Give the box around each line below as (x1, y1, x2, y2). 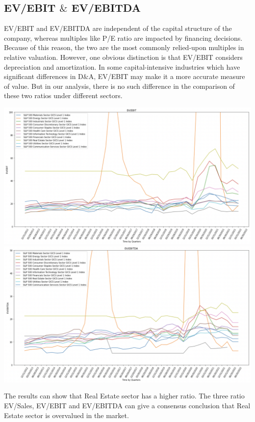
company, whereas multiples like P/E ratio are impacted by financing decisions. (4, 32, 243, 43)
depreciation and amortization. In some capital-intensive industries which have (4, 61, 240, 72)
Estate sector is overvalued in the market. (4, 410, 129, 420)
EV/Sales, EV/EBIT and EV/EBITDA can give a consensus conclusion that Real (4, 400, 251, 410)
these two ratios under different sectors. (4, 90, 123, 101)
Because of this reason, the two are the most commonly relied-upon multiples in (4, 42, 244, 53)
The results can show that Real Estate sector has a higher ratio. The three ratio (4, 391, 245, 401)
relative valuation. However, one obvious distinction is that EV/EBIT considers (4, 52, 243, 62)
